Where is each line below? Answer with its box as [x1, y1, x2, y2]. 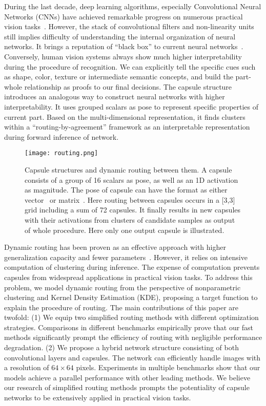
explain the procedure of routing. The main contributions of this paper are [4, 302, 239, 312]
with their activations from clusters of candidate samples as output [25, 214, 235, 225]
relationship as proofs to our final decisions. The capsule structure [24, 81, 232, 92]
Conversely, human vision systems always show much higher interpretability [4, 51, 242, 61]
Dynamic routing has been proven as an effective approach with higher [4, 242, 226, 252]
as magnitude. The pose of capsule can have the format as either [25, 184, 228, 195]
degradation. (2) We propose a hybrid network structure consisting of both [4, 342, 239, 353]
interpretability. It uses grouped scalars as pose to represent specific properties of [4, 101, 259, 112]
